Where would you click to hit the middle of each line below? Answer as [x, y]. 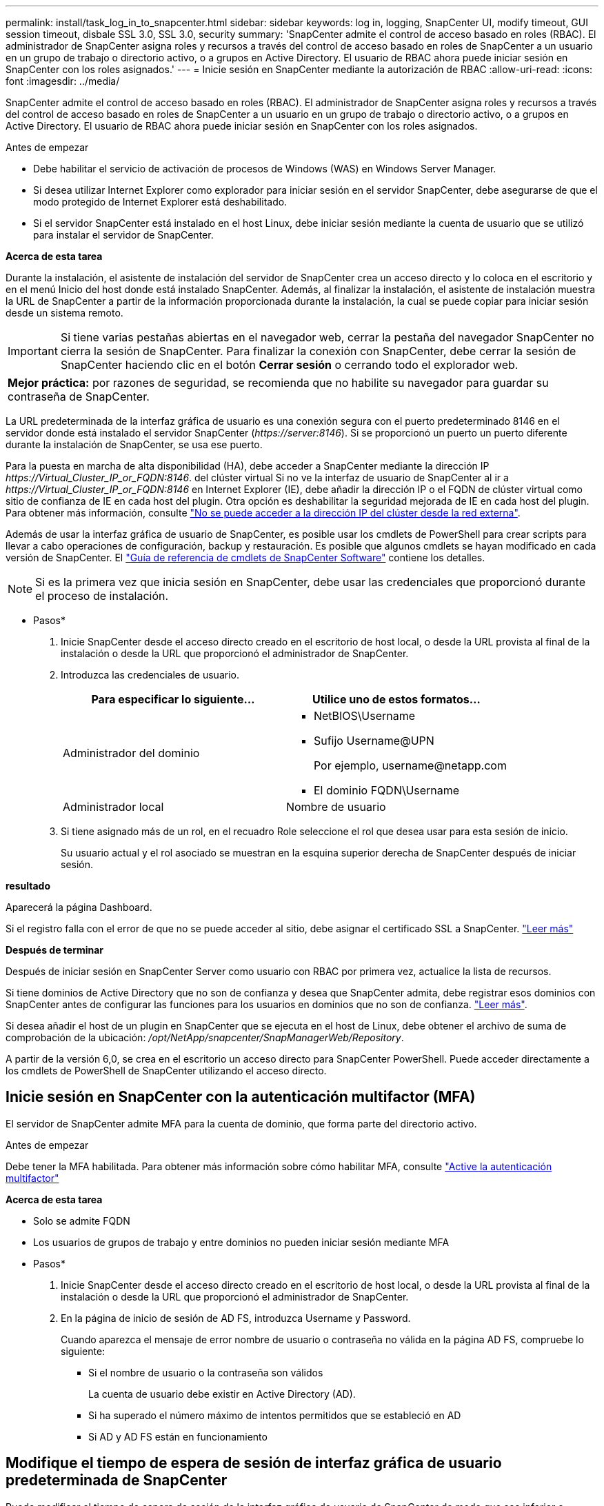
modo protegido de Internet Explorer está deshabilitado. [160, 202]
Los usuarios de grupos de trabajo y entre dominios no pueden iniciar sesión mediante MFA [241, 1242]
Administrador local [113, 807]
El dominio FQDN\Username [386, 790]
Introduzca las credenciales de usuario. [150, 675]
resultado [28, 886]
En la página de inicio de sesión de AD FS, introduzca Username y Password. [236, 1318]
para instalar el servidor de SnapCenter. [123, 235]
